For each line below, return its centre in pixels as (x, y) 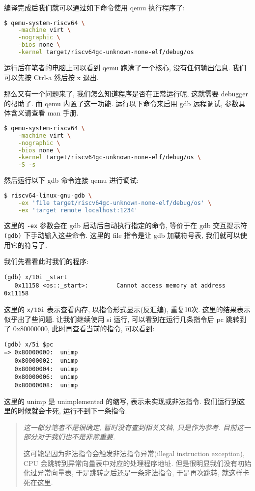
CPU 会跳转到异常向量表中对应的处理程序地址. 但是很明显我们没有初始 (137, 463)
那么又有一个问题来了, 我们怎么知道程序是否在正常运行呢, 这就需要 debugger (126, 94)
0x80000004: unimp (46, 369)
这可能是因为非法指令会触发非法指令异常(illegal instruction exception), (134, 453)
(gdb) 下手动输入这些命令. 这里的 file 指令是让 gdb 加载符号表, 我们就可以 (122, 235)
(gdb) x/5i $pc (29, 344)
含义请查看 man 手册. (44, 113)
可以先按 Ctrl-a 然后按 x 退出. (51, 77)
